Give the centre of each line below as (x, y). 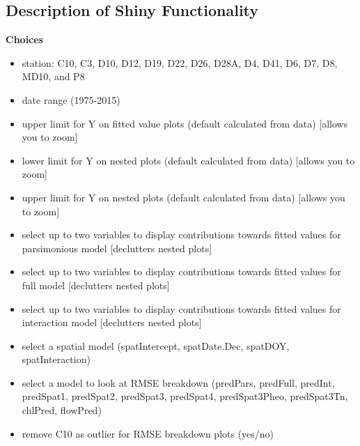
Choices (24, 39)
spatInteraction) (56, 359)
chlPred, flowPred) (62, 410)
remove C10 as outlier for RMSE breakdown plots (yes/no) (148, 433)
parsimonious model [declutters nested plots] (117, 248)
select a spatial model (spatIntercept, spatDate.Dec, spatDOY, (156, 345)
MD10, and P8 (53, 76)
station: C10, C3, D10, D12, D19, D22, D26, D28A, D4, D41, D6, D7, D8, (180, 62)
